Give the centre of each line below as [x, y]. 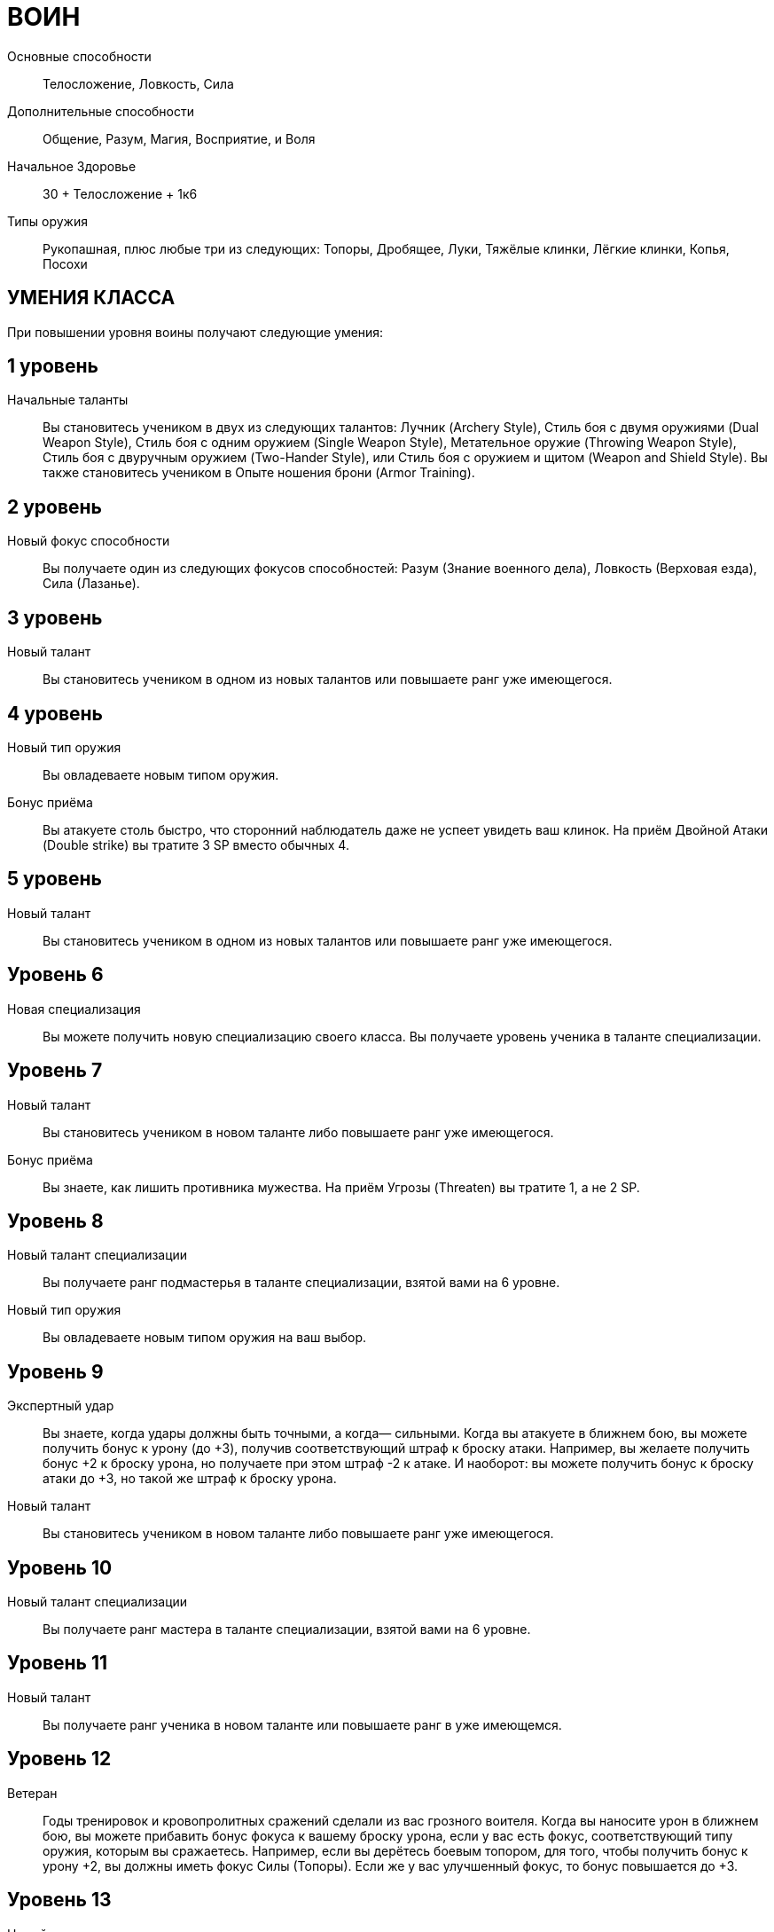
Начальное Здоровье [72, 166]
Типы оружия [47, 221]
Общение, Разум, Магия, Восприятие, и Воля [179, 138]
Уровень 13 [59, 1900]
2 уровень [55, 507]
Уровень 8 [55, 1221]
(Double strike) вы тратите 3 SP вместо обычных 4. [196, 844]
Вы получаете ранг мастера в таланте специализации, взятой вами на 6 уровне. [287, 1630]
